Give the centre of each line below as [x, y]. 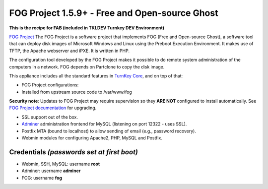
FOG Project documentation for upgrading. [53, 108]
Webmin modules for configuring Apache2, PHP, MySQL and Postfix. [92, 138]
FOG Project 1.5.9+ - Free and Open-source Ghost [114, 13]
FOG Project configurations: [50, 85]
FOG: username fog [42, 178]
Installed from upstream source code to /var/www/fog [77, 92]
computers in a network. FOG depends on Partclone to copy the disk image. [87, 66]
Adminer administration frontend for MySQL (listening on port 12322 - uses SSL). [104, 124]
